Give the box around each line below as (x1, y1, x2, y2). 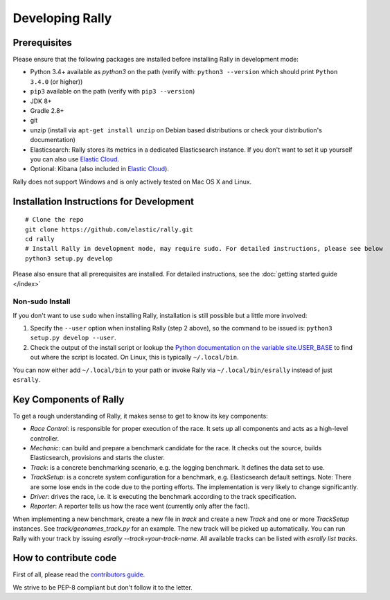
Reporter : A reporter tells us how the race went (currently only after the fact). (30, 502, 250, 511)
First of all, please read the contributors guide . (12, 570, 145, 579)
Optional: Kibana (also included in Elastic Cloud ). (30, 165, 170, 173)
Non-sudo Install (12, 297, 71, 306)
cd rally (25, 235, 55, 242)
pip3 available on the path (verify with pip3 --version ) (30, 87, 195, 96)
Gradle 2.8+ (30, 107, 64, 115)
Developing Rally (12, 10, 112, 26)
